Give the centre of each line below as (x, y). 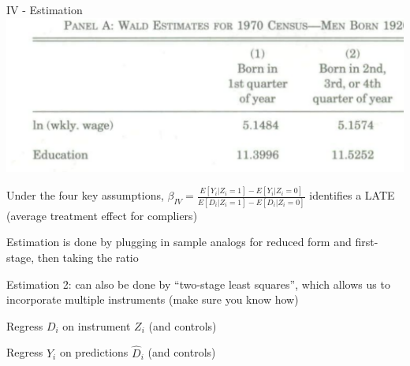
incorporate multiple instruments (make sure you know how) (153, 299)
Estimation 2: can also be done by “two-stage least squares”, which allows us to (198, 284)
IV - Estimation (45, 9)
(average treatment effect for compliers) (102, 215)
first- (367, 242)
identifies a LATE (352, 195)
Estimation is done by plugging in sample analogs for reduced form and (179, 242)
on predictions (94, 352)
